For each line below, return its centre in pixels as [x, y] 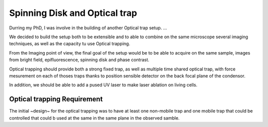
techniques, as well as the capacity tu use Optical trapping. [70, 44]
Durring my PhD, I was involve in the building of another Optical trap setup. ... [88, 28]
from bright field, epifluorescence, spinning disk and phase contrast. [79, 60]
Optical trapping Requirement [56, 99]
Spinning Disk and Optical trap [73, 13]
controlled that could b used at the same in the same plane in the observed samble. [94, 118]
